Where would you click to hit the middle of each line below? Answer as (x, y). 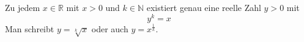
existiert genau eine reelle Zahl (204, 7)
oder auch (110, 28)
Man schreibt (30, 28)
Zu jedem (23, 7)
